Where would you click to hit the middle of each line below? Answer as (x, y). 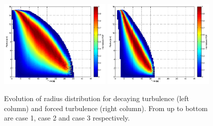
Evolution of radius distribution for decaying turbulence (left (97, 98)
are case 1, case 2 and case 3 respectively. (67, 118)
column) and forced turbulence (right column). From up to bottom (106, 108)
